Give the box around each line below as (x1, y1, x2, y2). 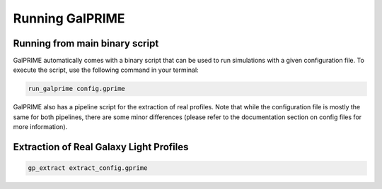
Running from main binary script (13, 37, 159, 49)
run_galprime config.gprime (28, 85, 125, 93)
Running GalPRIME (13, 11, 125, 26)
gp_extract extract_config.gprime (28, 164, 148, 172)
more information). (13, 123, 68, 131)
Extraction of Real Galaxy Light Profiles (13, 141, 189, 153)
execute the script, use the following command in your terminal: (13, 66, 199, 74)
